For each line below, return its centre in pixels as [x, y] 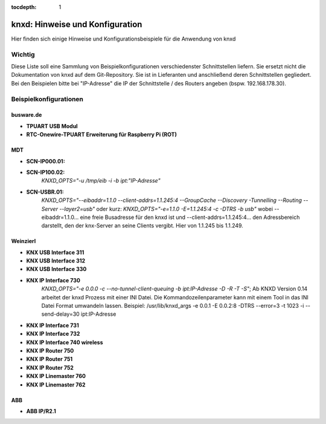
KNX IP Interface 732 [53, 334]
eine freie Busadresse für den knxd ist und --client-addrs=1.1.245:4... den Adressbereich [190, 217]
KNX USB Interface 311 [55, 252]
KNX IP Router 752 [50, 367]
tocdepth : [24, 7]
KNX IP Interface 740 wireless [65, 342]
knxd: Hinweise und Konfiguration [77, 24]
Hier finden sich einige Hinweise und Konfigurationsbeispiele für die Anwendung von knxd [123, 39]
